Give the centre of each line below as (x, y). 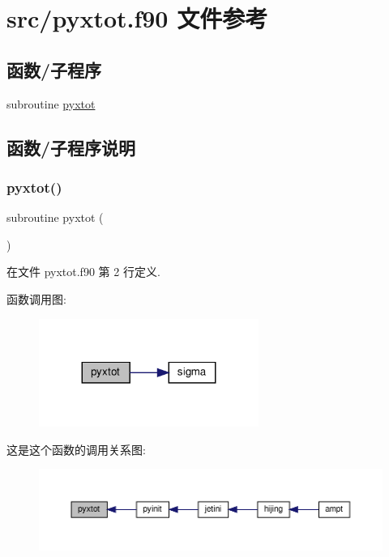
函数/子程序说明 (71, 147)
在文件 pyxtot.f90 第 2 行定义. (83, 272)
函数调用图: (36, 298)
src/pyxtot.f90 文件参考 (137, 18)
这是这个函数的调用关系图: (76, 449)
